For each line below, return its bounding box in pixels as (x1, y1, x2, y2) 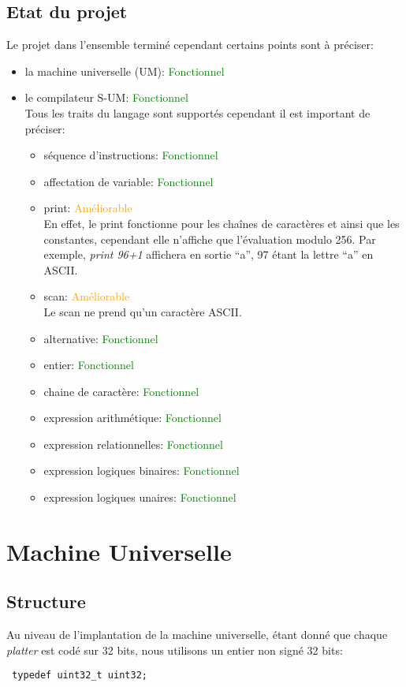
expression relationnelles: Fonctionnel (43, 435, 223, 452)
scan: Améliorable (43, 288, 130, 304)
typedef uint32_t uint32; (12, 670, 147, 681)
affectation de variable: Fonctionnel (43, 173, 214, 189)
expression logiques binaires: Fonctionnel (43, 462, 240, 479)
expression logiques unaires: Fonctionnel (43, 489, 237, 506)
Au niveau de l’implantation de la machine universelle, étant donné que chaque (6, 626, 388, 643)
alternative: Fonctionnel (43, 330, 158, 346)
